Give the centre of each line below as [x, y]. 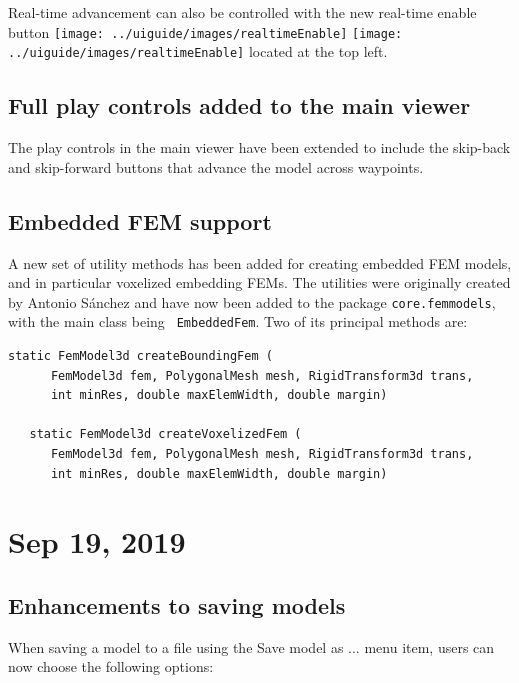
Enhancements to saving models [177, 604]
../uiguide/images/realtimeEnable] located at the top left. [198, 51]
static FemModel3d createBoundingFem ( [140, 356]
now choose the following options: [111, 666]
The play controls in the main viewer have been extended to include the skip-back [259, 147]
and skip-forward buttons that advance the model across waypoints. [216, 166]
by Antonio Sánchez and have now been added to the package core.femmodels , [252, 301]
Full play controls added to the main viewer [239, 105]
